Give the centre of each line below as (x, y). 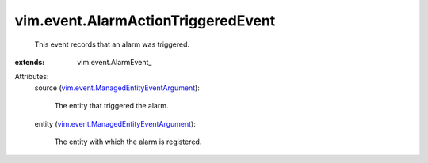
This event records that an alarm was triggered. (112, 44)
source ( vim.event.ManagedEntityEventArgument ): (117, 88)
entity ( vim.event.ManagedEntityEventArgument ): (115, 123)
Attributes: (32, 77)
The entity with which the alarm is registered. (128, 142)
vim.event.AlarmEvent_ (115, 62)
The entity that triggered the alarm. (111, 106)
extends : (30, 62)
